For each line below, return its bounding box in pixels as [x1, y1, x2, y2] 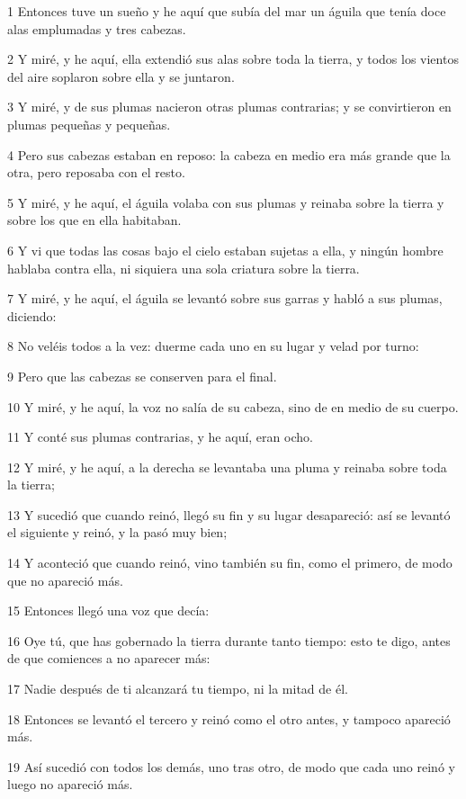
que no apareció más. [7, 570, 123, 589]
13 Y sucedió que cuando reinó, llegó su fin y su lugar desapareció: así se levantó [7, 505, 451, 524]
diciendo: [7, 306, 57, 325]
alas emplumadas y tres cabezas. [7, 19, 186, 38]
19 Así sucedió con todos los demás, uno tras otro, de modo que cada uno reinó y [7, 757, 455, 776]
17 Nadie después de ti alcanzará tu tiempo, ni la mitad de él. [7, 679, 348, 698]
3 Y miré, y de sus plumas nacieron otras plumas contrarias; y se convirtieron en [7, 97, 452, 116]
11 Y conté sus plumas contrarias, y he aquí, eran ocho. [7, 427, 313, 446]
